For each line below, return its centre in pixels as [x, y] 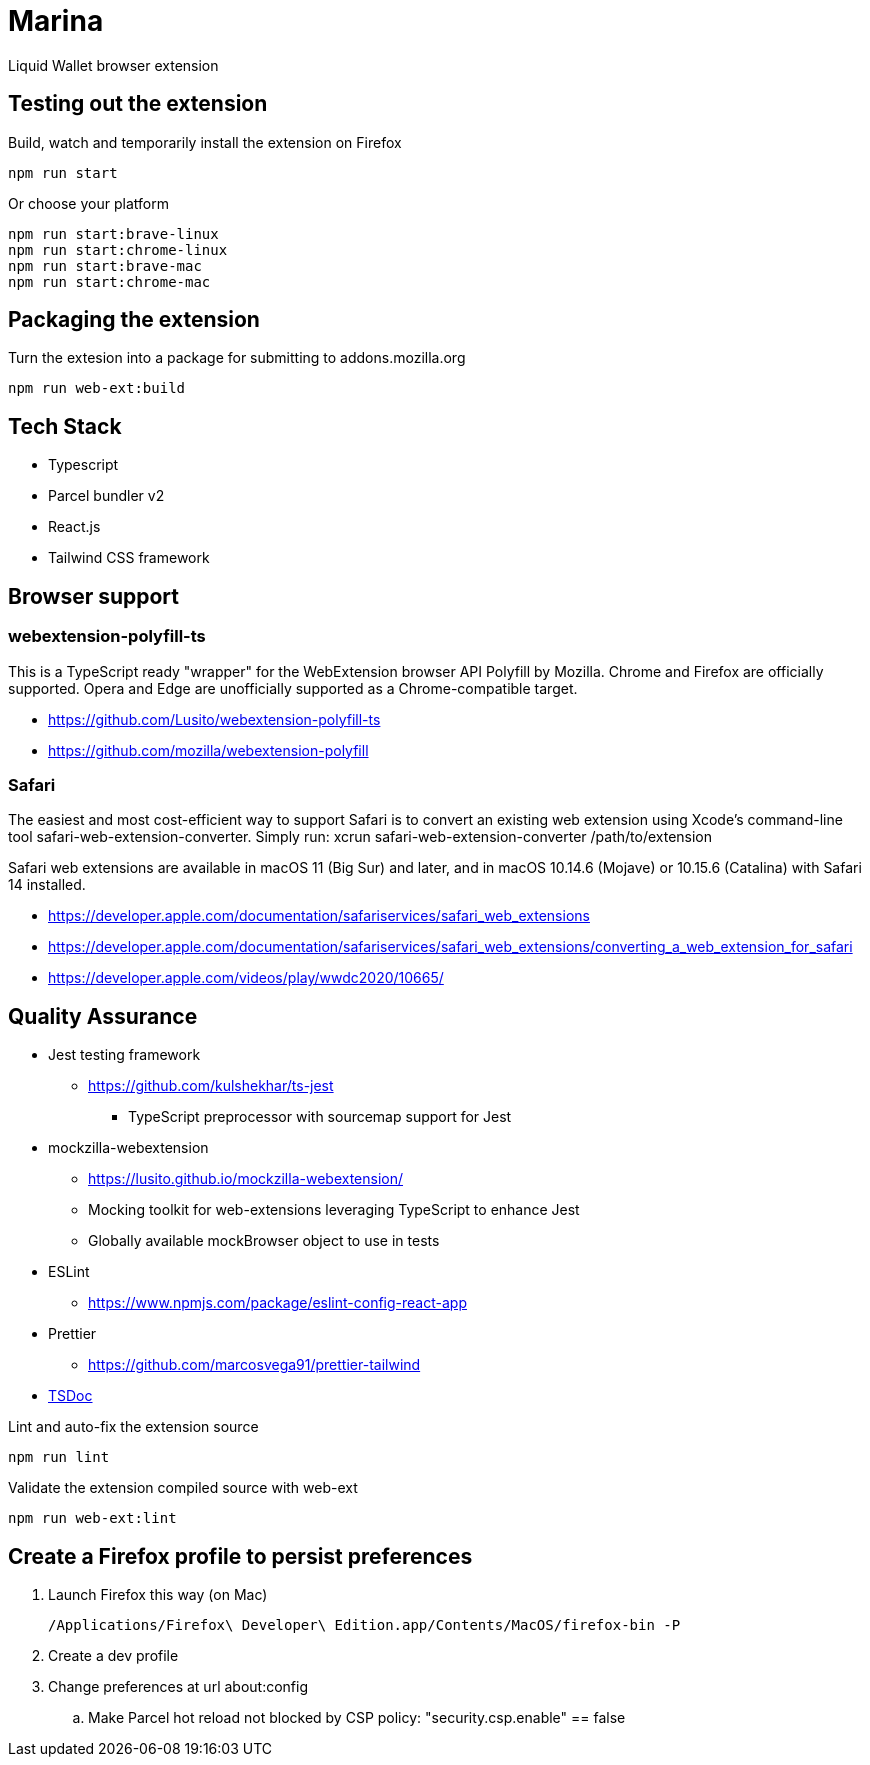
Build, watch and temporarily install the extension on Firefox [205, 142]
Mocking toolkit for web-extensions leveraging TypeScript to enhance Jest [334, 1210]
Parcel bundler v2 [106, 496]
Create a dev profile [113, 1655]
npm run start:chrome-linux [118, 249]
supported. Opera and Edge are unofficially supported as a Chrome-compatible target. [293, 688]
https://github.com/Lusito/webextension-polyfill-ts [214, 719]
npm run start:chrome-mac [109, 281]
